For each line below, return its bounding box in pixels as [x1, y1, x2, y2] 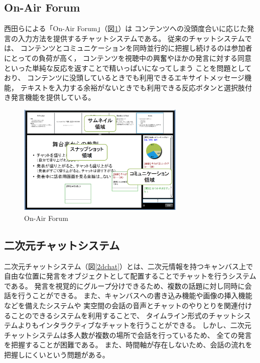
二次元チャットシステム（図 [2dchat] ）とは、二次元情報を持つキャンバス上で [4, 261, 253, 271]
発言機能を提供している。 [11, 92, 95, 102]
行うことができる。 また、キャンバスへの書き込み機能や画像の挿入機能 [18, 290, 252, 301]
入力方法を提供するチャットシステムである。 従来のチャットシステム [18, 33, 245, 43]
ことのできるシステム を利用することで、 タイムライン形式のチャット [11, 310, 237, 320]
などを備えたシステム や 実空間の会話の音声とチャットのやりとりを [4, 300, 224, 310]
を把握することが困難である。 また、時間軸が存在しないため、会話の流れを [4, 339, 252, 350]
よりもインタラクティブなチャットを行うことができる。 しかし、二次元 [18, 320, 251, 330]
